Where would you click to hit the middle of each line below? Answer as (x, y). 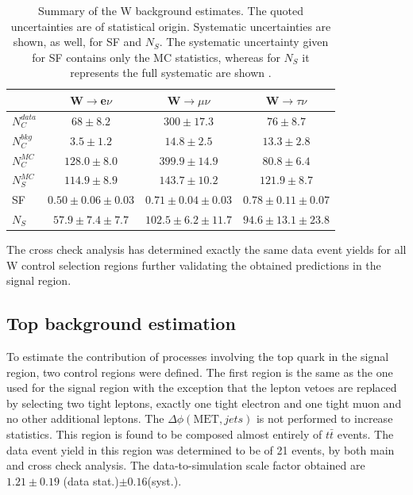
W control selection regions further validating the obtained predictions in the (194, 265)
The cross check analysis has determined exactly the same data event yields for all (206, 249)
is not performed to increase (324, 418)
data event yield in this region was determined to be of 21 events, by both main (201, 449)
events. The (365, 434)
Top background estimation (121, 323)
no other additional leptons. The (85, 418)
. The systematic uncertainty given (244, 42)
